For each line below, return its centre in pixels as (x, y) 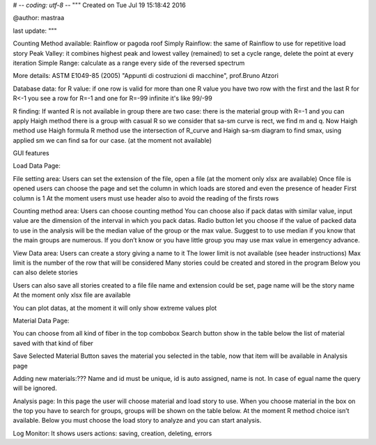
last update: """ (35, 31)
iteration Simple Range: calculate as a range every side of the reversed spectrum (129, 63)
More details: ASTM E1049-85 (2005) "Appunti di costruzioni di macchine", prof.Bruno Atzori (146, 76)
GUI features (31, 153)
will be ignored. (35, 388)
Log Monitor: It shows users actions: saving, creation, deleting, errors (112, 433)
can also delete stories (45, 272)
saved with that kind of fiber (53, 343)
